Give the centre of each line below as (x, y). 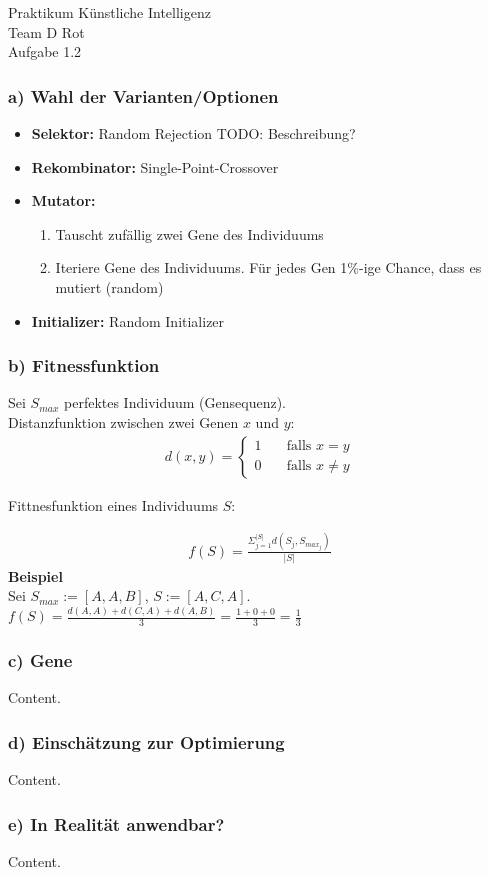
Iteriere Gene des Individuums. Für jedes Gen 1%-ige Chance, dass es (268, 267)
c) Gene (40, 660)
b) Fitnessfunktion (84, 365)
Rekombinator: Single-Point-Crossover (155, 166)
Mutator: (63, 200)
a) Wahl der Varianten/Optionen (143, 95)
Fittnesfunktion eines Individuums (113, 504)
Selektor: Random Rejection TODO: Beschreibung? (193, 133)
